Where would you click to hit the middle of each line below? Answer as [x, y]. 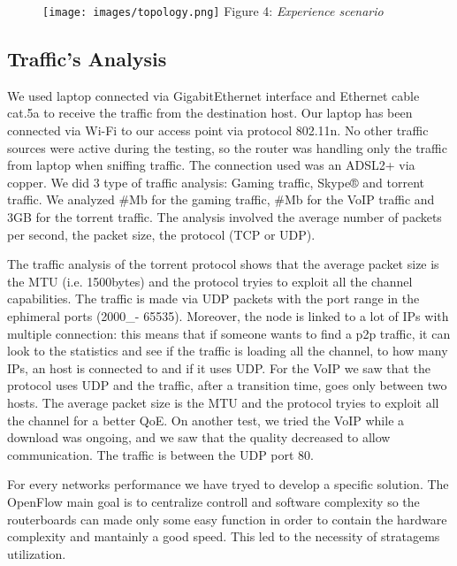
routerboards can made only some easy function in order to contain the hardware [227, 519]
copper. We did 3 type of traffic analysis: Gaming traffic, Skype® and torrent [216, 182]
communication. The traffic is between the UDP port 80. [161, 454]
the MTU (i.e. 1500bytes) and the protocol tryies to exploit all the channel [210, 281]
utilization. [37, 553]
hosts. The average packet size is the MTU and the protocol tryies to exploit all [223, 402]
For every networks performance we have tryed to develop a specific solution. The [228, 484]
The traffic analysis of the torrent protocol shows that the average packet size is [223, 264]
